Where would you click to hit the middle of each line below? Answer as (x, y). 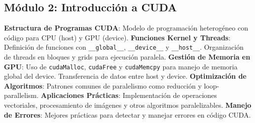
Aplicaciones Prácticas (80, 95)
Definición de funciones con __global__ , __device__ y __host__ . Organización (124, 47)
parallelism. (21, 95)
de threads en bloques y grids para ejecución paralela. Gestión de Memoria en (127, 57)
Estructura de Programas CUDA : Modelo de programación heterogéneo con (126, 28)
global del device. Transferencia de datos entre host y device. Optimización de (125, 76)
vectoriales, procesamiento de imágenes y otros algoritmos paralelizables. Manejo (128, 105)
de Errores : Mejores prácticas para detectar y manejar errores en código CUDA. (127, 114)
